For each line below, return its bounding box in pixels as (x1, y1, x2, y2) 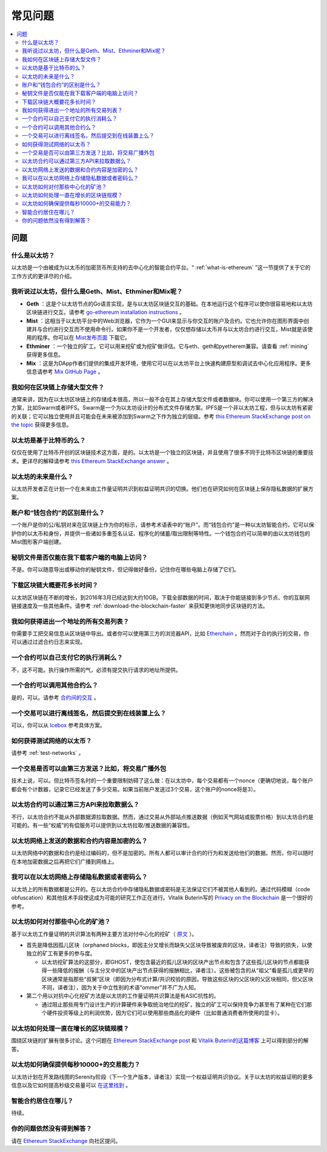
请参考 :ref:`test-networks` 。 (11, 749, 84, 757)
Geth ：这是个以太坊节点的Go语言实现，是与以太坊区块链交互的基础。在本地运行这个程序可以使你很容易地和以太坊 (26, 300, 313, 307)
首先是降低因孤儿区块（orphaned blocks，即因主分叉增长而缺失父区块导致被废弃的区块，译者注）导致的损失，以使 (26, 942, 312, 949)
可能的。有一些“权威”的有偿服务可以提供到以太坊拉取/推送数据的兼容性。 (11, 822, 193, 829)
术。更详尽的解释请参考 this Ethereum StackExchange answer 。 (11, 457, 173, 464)
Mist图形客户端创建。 (11, 538, 65, 546)
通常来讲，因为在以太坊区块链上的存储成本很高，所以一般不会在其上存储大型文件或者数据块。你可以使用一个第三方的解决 (11, 396, 314, 403)
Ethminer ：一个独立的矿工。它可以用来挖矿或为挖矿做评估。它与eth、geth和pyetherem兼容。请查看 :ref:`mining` (26, 343, 309, 350)
